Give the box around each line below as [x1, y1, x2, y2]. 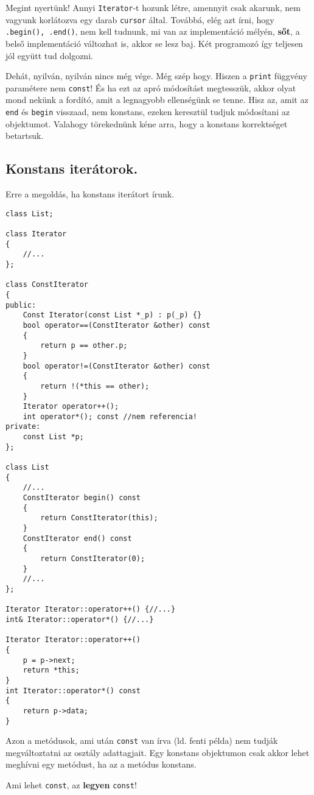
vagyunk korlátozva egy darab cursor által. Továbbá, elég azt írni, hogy [5, 13, 274, 26]
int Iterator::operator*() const [5, 686, 141, 695]
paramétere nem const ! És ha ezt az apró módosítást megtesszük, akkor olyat [5, 81, 296, 94]
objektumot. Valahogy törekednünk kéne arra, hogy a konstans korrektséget [5, 117, 288, 130]
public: [5, 300, 37, 309]
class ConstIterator [5, 280, 89, 289]
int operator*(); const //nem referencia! [23, 412, 197, 421]
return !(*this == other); [40, 381, 150, 390]
